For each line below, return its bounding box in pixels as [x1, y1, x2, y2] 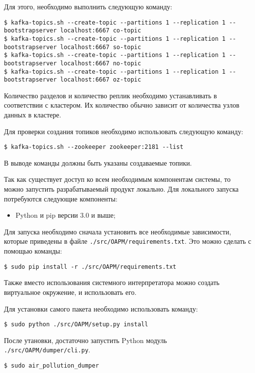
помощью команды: [4, 246, 62, 256]
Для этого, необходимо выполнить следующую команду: [4, 1, 172, 11]
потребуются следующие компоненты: [4, 193, 118, 203]
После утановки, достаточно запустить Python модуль [4, 335, 167, 345]
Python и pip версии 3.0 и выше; [15, 210, 115, 220]
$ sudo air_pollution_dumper [4, 362, 99, 370]
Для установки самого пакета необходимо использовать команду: [4, 303, 198, 314]
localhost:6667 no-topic [60, 59, 142, 67]
